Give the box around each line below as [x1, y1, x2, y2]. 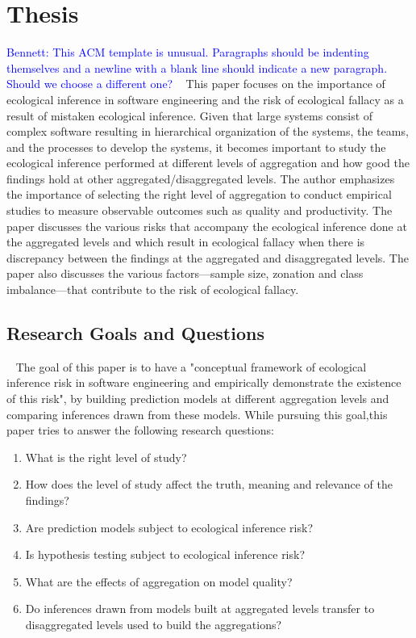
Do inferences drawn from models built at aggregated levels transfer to [25, 600, 375, 617]
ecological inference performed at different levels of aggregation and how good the [6, 154, 410, 171]
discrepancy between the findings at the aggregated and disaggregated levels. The [6, 249, 409, 266]
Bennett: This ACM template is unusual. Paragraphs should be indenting [6, 44, 369, 61]
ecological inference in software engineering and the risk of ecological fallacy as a [6, 90, 404, 107]
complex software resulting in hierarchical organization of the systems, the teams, [6, 123, 409, 140]
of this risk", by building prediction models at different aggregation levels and [6, 390, 389, 407]
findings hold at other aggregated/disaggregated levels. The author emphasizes [6, 170, 395, 187]
